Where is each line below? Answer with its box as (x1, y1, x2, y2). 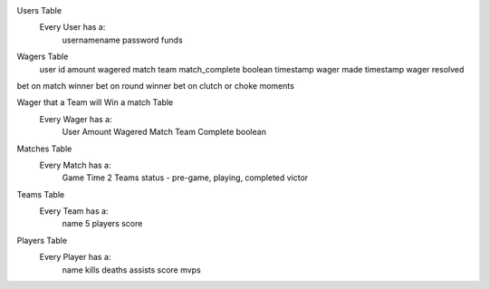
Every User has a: (39, 22, 106, 33)
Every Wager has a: (39, 113, 112, 124)
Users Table (16, 5, 62, 15)
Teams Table (16, 188, 65, 199)
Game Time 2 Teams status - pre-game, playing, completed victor (62, 172, 309, 183)
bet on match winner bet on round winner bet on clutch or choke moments (16, 80, 294, 91)
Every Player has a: (39, 252, 111, 263)
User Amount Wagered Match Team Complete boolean (62, 127, 267, 138)
